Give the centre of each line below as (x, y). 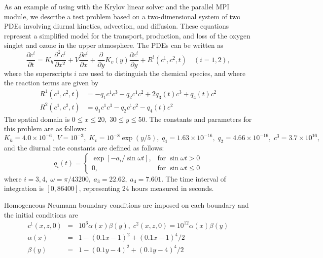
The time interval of (196, 178)
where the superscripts (38, 73)
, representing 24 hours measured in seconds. (146, 188)
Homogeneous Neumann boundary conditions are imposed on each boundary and (126, 205)
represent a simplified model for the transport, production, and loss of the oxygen (127, 35)
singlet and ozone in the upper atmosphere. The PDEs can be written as (114, 45)
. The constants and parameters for (198, 119)
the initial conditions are (41, 214)
